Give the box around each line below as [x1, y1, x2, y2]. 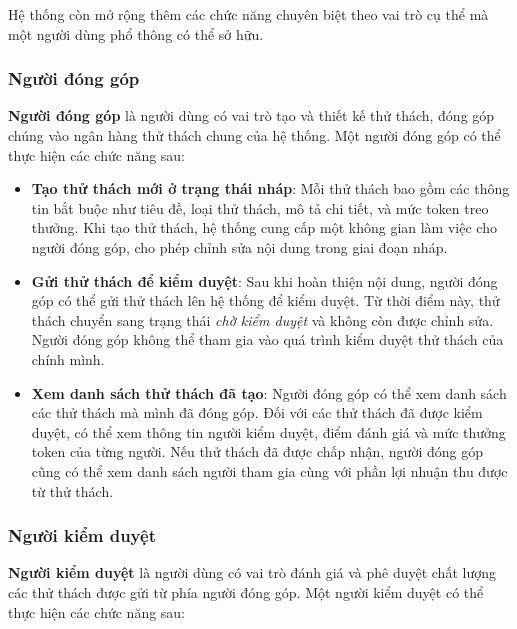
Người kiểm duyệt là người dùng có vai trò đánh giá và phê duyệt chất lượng [8, 562, 496, 583]
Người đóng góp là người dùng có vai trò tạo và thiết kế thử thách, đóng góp [8, 105, 495, 126]
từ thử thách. [31, 480, 114, 501]
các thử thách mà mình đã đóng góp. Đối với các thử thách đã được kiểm [31, 402, 483, 423]
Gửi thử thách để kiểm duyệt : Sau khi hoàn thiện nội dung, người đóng [31, 270, 498, 291]
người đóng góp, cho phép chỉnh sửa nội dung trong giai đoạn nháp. [31, 236, 448, 257]
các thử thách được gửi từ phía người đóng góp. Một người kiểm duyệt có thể [8, 581, 484, 602]
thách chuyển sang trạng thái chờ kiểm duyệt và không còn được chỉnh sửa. [31, 309, 494, 330]
